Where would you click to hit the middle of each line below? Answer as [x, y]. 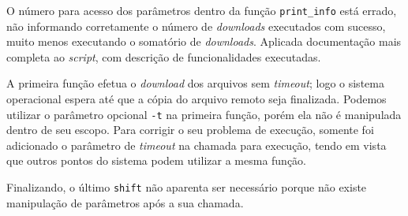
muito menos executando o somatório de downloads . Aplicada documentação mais [204, 41]
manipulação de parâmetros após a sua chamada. [125, 202]
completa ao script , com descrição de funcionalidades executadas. [164, 56]
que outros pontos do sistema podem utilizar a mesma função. [157, 160]
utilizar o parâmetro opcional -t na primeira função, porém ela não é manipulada [204, 114]
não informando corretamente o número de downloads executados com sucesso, [196, 26]
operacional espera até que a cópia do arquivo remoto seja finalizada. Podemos [197, 99]
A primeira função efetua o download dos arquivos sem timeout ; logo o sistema [195, 83]
